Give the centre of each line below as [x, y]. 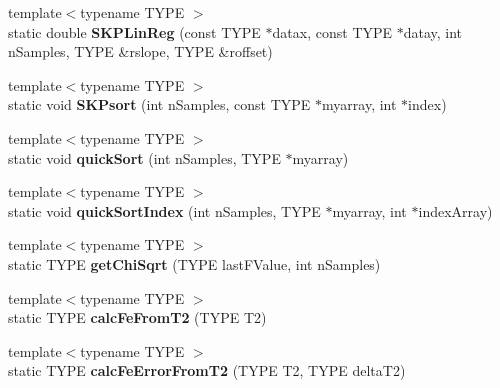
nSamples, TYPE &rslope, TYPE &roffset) [140, 51]
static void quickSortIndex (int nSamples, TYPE [164, 210]
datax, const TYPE [332, 31]
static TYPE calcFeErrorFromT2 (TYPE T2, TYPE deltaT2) [207, 370]
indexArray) [455, 210]
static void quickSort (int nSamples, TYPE [144, 157]
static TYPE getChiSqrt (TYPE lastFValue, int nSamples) [194, 263]
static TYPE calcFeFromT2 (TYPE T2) [137, 317]
